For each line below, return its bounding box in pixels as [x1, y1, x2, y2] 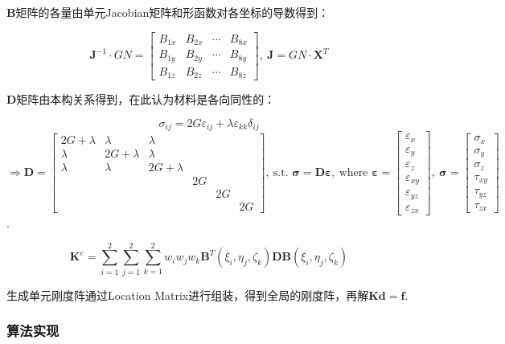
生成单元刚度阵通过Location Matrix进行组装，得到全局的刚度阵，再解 [6, 286, 369, 303]
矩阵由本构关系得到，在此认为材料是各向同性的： [16, 91, 276, 108]
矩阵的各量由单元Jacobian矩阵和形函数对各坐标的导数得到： [15, 4, 330, 20]
